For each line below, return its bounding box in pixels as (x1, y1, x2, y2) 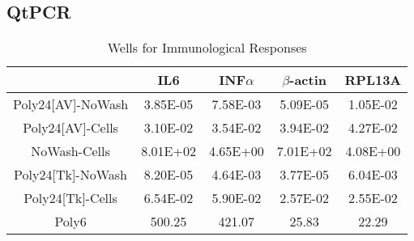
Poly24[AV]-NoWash (13, 95, 129, 114)
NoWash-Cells (31, 142, 110, 161)
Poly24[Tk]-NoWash (14, 165, 127, 184)
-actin (289, 70, 327, 90)
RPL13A (344, 70, 402, 90)
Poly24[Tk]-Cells (23, 188, 117, 208)
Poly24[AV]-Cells (23, 118, 118, 137)
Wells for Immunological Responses (107, 38, 307, 57)
